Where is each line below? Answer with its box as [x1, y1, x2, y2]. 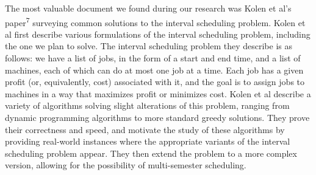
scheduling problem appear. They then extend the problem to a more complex [5, 146, 297, 159]
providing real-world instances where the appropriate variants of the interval [5, 135, 290, 148]
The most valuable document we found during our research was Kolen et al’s [5, 2, 292, 14]
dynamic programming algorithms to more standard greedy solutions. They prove [5, 111, 310, 123]
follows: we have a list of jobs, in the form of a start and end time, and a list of [5, 52, 301, 64]
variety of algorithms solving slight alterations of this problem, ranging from [5, 99, 290, 112]
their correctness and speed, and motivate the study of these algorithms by [5, 123, 285, 136]
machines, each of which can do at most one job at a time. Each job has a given [5, 63, 304, 76]
